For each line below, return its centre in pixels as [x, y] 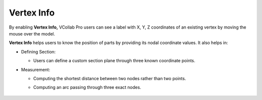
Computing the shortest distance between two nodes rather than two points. [110, 78]
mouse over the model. [32, 33]
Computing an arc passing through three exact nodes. [87, 87]
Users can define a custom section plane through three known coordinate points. [114, 61]
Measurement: [36, 69]
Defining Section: [38, 51]
